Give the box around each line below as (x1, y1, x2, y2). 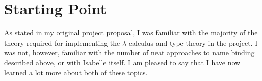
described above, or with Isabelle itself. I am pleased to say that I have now (4, 57, 241, 67)
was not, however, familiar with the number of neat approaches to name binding (4, 47, 255, 58)
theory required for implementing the (4, 37, 120, 48)
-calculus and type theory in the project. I (126, 37, 258, 48)
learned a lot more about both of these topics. (4, 67, 148, 77)
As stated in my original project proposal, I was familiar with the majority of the (4, 27, 258, 38)
